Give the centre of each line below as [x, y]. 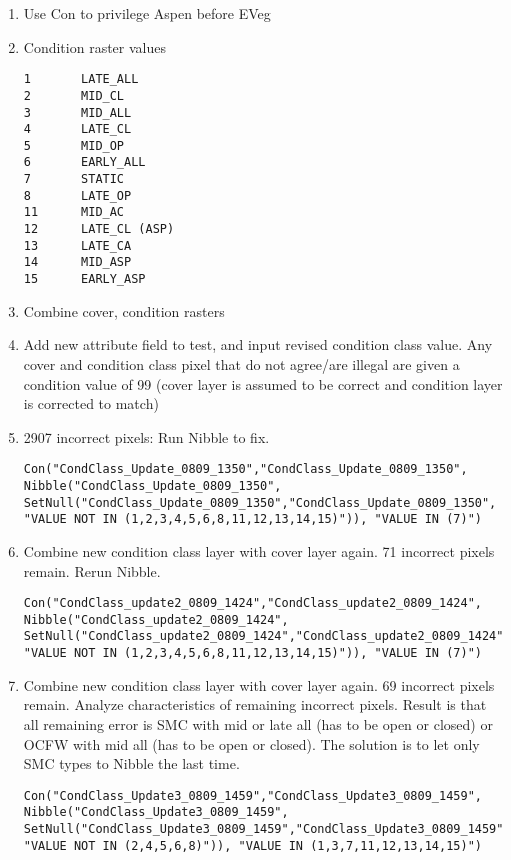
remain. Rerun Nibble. [92, 570]
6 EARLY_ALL [84, 162]
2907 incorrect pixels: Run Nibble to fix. [146, 436]
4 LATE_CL [77, 129]
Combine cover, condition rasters [124, 310]
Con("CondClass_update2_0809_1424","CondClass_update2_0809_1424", [252, 603]
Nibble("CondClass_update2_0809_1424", [156, 619]
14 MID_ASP [77, 262]
